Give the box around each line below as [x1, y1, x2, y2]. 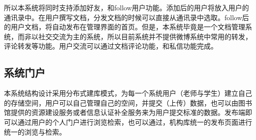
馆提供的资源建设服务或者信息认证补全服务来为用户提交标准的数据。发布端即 [4, 107, 252, 117]
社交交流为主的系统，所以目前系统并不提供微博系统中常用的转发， [38, 31, 252, 41]
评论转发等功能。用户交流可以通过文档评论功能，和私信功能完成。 [4, 41, 218, 51]
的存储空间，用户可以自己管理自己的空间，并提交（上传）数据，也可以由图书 [4, 97, 252, 108]
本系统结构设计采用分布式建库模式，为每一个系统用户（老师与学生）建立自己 [4, 88, 252, 98]
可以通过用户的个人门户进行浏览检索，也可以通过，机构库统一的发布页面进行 [4, 116, 252, 127]
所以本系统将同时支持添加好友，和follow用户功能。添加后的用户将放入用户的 [4, 2, 249, 12]
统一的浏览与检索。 [4, 126, 66, 137]
